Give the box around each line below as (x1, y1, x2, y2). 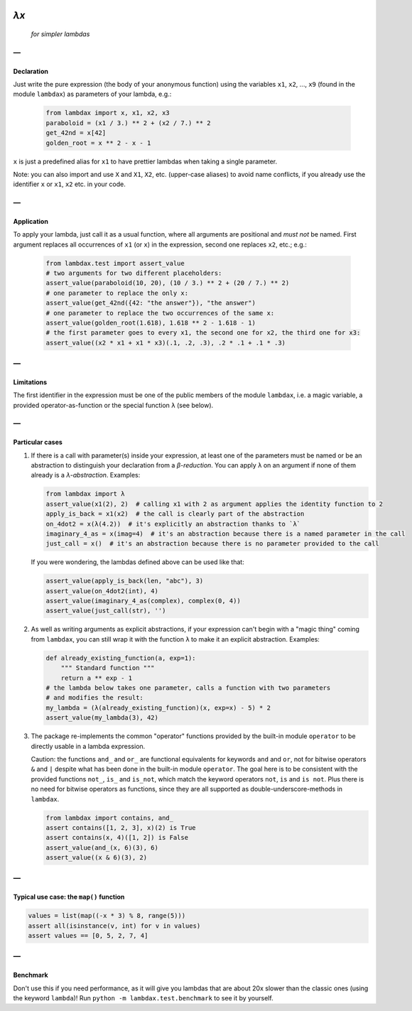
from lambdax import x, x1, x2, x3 (45, 109, 170, 117)
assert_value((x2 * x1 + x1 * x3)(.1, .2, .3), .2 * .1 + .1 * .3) (45, 338, 286, 347)
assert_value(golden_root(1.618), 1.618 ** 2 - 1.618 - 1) (45, 318, 256, 327)
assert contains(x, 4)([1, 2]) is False (45, 833, 188, 842)
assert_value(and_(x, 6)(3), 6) (45, 843, 159, 852)
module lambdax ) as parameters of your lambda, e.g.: (13, 90, 172, 99)
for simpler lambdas (31, 30, 90, 38)
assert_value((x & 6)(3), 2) (45, 853, 148, 862)
